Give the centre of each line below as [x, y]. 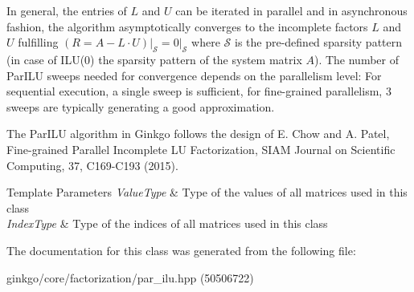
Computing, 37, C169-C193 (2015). [92, 165]
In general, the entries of [67, 10]
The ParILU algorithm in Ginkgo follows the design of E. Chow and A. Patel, [198, 134]
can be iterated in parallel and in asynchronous [291, 10]
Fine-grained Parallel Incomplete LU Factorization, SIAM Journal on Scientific [201, 149]
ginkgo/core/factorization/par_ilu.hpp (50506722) [130, 277]
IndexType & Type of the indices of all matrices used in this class [167, 223]
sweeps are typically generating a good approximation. [141, 106]
